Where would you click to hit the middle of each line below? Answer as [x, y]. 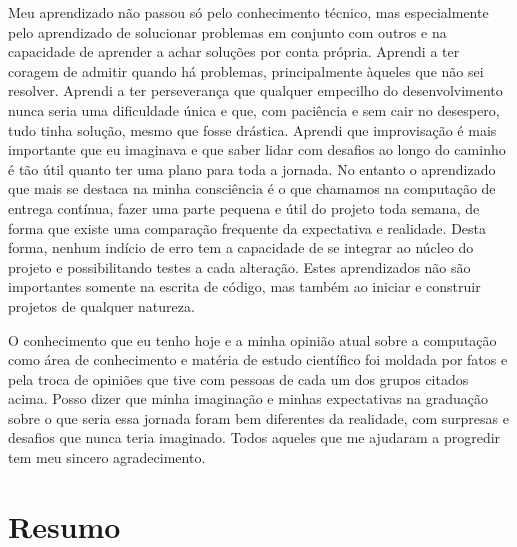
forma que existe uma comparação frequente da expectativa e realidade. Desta [247, 227]
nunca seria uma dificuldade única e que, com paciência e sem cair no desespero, [254, 109]
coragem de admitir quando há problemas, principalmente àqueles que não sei [246, 70]
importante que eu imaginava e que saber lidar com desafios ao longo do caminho [257, 149]
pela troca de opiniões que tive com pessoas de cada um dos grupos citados [238, 378]
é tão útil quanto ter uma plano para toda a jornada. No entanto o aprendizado [252, 168]
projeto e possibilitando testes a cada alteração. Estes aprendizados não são [239, 266]
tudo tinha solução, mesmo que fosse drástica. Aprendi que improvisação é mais [252, 129]
